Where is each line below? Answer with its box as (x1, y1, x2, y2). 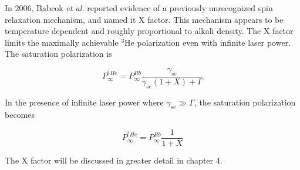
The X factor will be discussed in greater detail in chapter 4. (5, 154, 223, 166)
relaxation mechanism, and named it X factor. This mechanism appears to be (5, 13, 284, 25)
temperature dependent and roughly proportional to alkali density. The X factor (5, 25, 294, 37)
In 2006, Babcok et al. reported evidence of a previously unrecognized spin (5, 2, 273, 13)
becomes (5, 108, 35, 121)
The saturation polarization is (5, 47, 112, 60)
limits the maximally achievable (5, 36, 119, 48)
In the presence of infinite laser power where (5, 96, 164, 108)
